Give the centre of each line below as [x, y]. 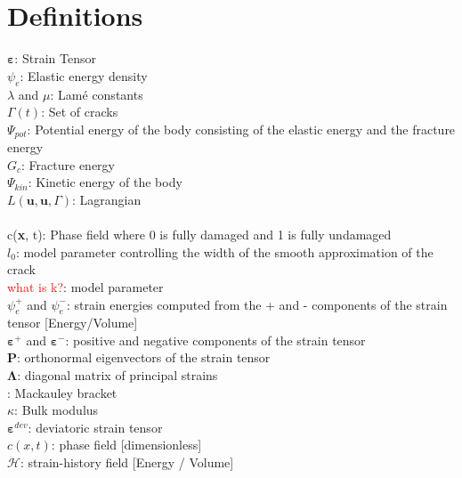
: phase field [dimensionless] [126, 445]
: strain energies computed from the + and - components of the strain [257, 304]
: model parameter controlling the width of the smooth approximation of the [224, 251]
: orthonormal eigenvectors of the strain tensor [144, 357]
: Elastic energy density [84, 75]
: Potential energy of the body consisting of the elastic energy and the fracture [241, 129]
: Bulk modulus [57, 410]
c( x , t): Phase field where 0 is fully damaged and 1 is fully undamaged [199, 235]
